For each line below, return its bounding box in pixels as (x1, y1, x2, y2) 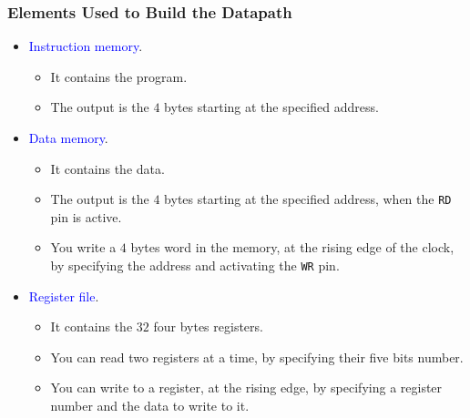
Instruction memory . (28, 36, 143, 56)
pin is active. (50, 207, 122, 226)
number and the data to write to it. (50, 396, 250, 415)
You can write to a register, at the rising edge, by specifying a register (50, 378, 443, 397)
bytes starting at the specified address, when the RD (164, 189, 452, 209)
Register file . (28, 286, 99, 305)
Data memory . (28, 128, 108, 147)
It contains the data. (50, 158, 165, 178)
